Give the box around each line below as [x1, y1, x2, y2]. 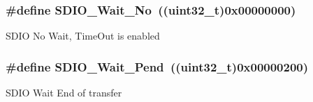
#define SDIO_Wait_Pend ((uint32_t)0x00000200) [6, 58, 309, 75]
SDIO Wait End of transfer [6, 85, 122, 100]
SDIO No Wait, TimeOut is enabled [6, 28, 160, 43]
